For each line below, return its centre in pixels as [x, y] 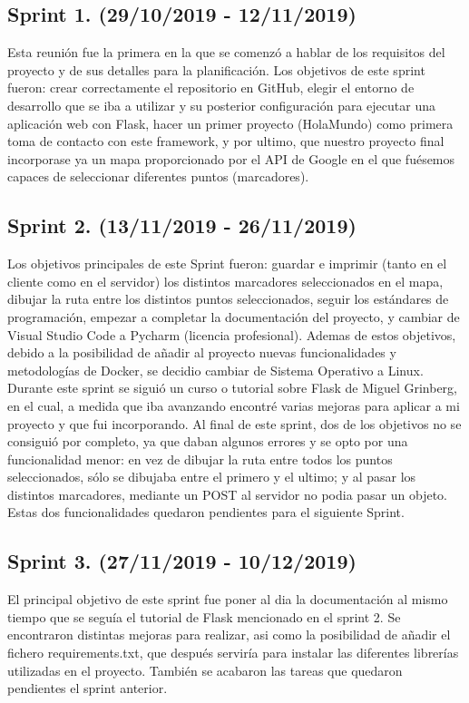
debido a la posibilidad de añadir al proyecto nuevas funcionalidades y [202, 352]
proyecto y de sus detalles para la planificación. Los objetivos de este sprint [216, 69]
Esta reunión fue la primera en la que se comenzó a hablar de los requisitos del [226, 52]
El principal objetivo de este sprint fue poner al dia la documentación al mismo [228, 599]
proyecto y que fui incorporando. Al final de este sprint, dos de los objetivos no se [234, 423]
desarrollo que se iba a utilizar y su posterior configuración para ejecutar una [221, 105]
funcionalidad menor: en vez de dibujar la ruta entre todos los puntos [200, 459]
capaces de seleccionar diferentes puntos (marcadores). [158, 176]
